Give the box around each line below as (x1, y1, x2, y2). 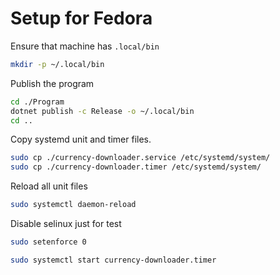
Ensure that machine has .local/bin (10, 40, 160, 52)
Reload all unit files (10, 180, 88, 192)
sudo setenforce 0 (10, 237, 87, 247)
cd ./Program (10, 97, 65, 107)
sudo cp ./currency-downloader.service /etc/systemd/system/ (10, 153, 271, 163)
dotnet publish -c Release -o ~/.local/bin (10, 106, 195, 116)
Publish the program (10, 77, 95, 89)
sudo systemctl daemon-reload (10, 200, 137, 210)
